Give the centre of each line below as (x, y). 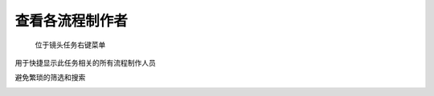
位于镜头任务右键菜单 (70, 45)
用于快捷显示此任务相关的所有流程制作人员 (85, 62)
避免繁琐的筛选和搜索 (50, 78)
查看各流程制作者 (72, 21)
